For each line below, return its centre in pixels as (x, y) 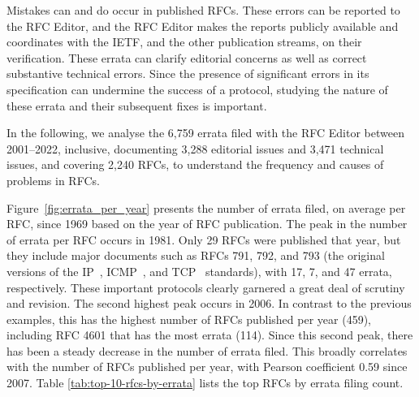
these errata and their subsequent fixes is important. (137, 105)
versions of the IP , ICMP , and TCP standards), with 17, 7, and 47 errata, (199, 271)
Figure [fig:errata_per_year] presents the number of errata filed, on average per (206, 207)
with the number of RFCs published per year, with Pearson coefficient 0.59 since (207, 367)
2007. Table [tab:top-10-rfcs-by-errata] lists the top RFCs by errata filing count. (205, 383)
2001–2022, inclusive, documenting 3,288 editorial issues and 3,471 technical (195, 148)
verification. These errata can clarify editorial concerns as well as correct (187, 57)
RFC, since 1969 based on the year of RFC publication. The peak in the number (207, 224)
